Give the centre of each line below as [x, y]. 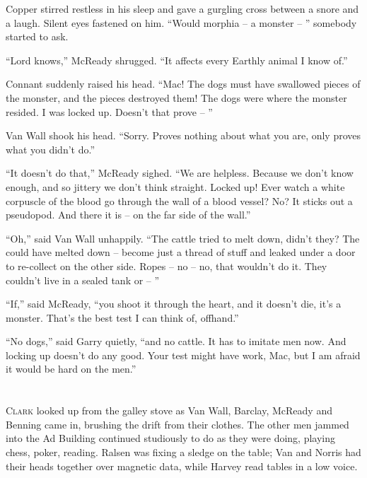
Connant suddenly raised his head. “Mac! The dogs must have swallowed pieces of [183, 84]
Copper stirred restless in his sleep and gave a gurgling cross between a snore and [182, 8]
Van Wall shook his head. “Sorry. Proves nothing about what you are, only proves [183, 135]
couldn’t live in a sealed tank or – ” [83, 280]
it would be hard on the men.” [71, 369]
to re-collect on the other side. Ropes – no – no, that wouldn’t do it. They [167, 266]
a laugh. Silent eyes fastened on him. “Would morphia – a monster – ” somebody [181, 22]
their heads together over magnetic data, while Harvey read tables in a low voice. [182, 466]
